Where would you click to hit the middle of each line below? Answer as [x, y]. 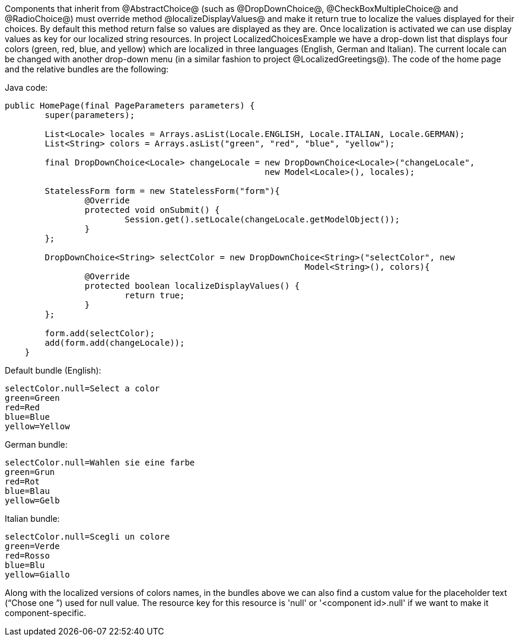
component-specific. [46, 613]
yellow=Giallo [37, 575]
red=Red [23, 407]
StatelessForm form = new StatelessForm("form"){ [162, 191]
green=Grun [30, 472]
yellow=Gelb [32, 500]
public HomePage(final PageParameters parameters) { [130, 106]
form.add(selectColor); [100, 333]
